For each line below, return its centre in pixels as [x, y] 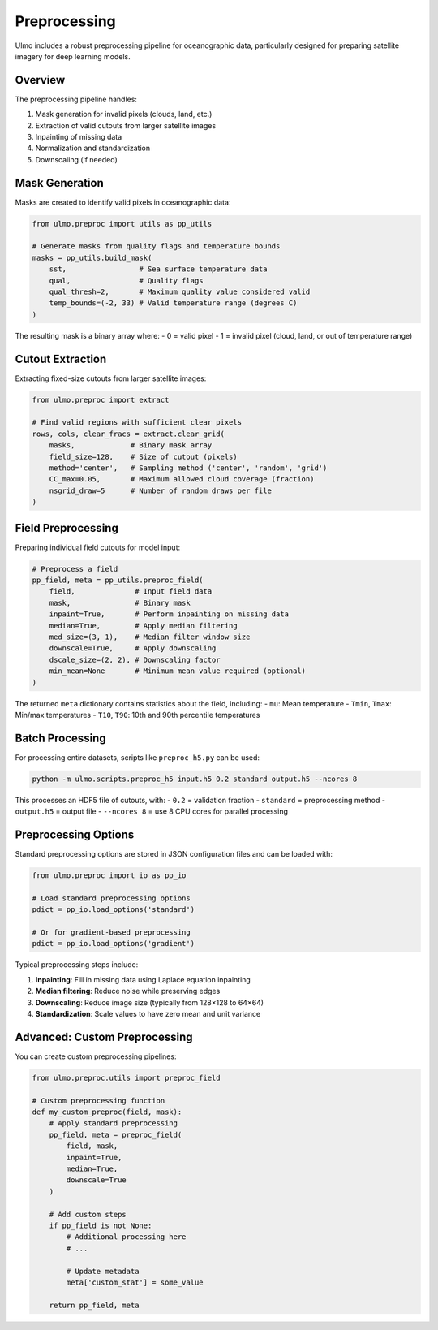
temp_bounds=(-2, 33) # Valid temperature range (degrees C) [173, 303]
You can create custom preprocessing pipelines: [96, 1056]
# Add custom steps [88, 1214]
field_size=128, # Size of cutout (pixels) [144, 456]
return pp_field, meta [94, 1305]
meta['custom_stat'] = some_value [135, 1282]
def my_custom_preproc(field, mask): [107, 1112]
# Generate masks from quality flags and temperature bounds [156, 246]
